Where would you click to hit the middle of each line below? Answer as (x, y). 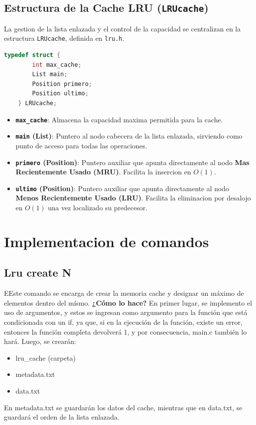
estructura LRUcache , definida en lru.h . (64, 38)
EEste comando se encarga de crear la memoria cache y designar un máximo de (124, 293)
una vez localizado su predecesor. (98, 207)
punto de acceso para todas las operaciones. (81, 145)
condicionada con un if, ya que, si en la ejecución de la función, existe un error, (123, 322)
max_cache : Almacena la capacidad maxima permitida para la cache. (119, 119)
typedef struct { (32, 55)
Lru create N (38, 272)
